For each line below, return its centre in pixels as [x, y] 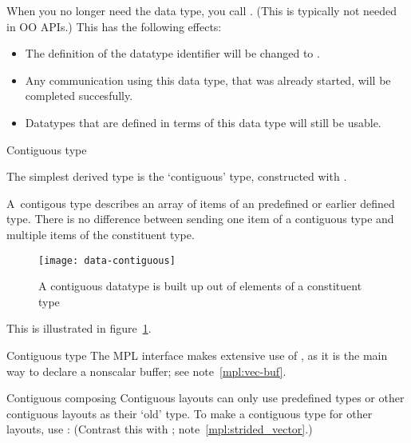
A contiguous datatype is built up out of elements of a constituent [200, 286]
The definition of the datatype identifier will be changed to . [172, 53]
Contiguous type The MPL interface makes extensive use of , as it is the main [197, 355]
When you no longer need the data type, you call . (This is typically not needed [202, 10]
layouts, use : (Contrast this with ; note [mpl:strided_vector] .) [160, 429]
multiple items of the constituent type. [101, 234]
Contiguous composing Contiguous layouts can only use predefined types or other [205, 398]
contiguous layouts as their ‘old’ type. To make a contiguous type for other [190, 413]
